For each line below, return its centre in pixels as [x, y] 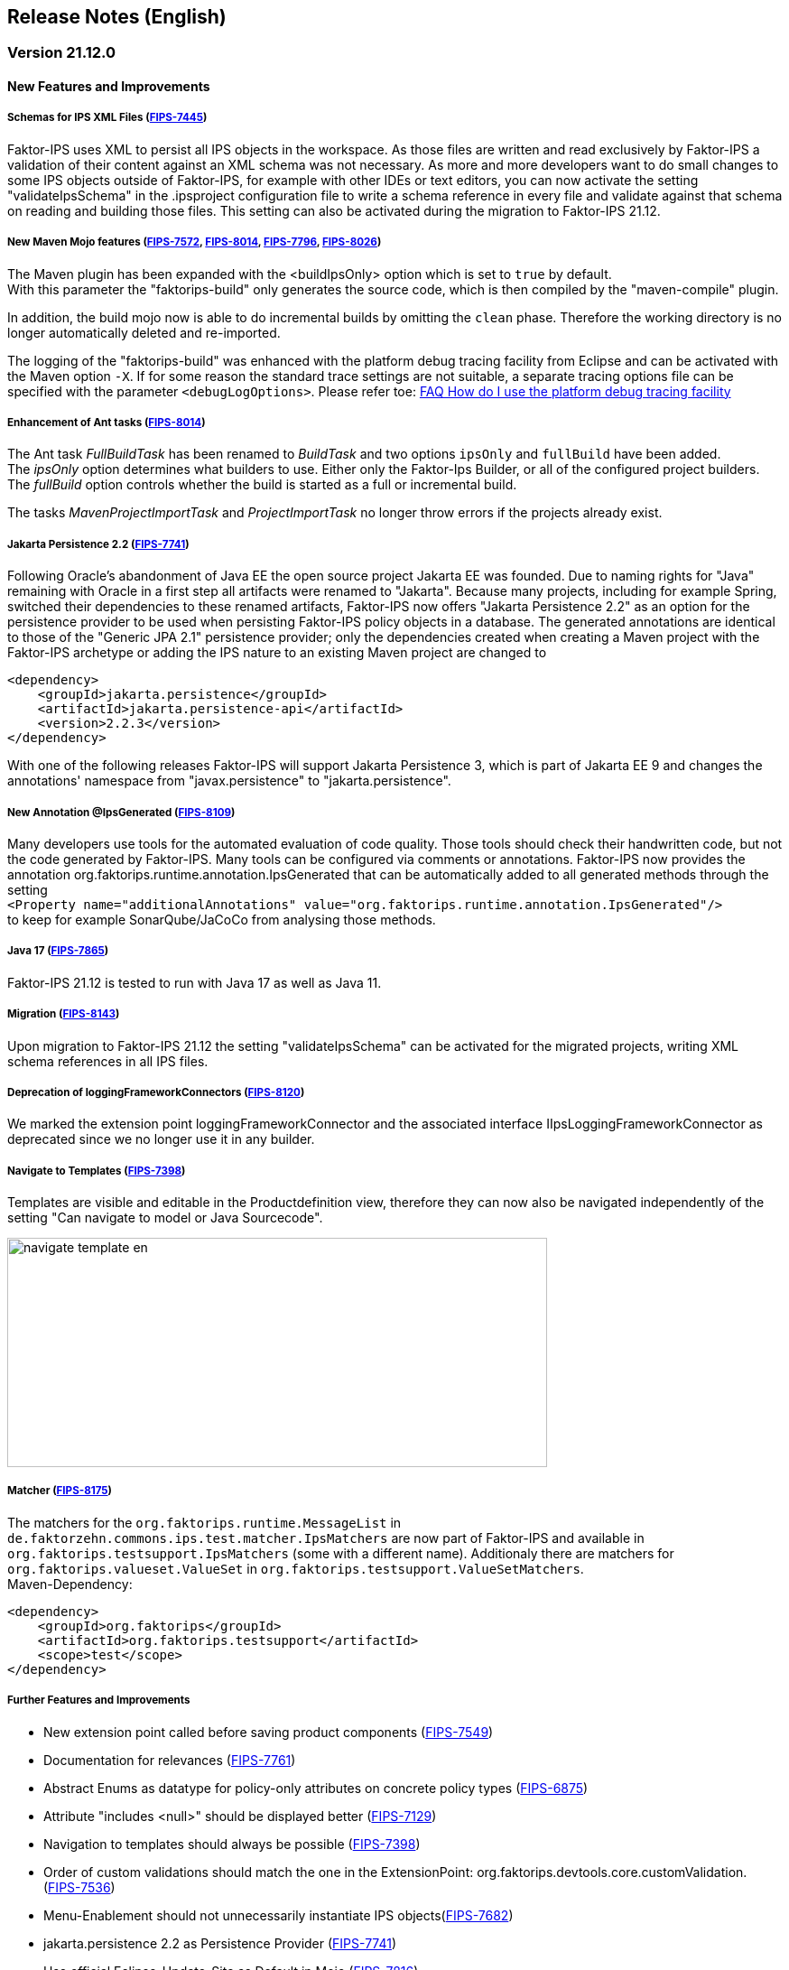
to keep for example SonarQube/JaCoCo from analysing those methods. [222, 919]
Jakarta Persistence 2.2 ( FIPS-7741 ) [98, 544]
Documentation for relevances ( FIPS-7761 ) [170, 1760]
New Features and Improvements [109, 87]
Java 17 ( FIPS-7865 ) [58, 951]
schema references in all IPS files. [108, 1061]
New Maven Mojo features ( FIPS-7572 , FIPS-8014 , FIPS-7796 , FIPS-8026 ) [195, 242]
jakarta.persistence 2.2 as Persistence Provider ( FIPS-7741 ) [220, 1943]
